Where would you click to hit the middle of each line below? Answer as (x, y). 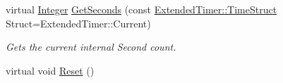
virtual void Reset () (50, 70)
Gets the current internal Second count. (91, 47)
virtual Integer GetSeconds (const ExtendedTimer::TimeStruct (141, 9)
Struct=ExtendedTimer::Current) (78, 23)
